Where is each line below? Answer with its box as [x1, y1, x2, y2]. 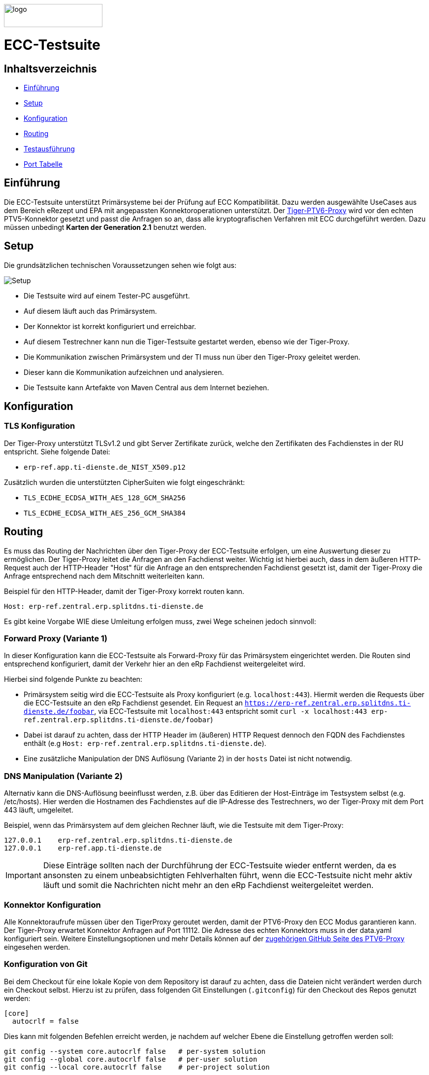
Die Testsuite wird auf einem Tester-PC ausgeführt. [24, 291, 190, 300]
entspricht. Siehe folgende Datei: [4, 447, 110, 456]
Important [5, 870, 41, 881]
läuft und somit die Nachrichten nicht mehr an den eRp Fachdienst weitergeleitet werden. [43, 880, 374, 890]
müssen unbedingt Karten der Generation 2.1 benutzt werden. [4, 222, 206, 231]
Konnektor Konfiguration [4, 899, 101, 910]
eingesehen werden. [4, 942, 70, 951]
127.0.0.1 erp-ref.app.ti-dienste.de [4, 844, 162, 853]
